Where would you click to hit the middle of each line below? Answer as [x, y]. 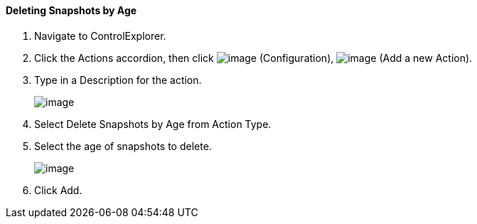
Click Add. [58, 190]
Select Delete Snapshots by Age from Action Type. [153, 124]
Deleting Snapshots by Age [71, 10]
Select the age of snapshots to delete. [123, 146]
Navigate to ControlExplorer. [100, 36]
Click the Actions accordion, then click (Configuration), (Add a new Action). [253, 58]
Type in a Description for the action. [118, 80]
